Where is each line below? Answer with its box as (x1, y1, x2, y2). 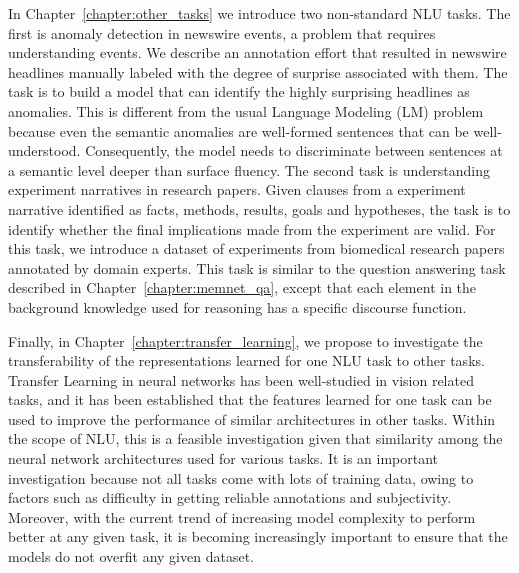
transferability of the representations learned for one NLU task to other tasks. (8, 350, 485, 371)
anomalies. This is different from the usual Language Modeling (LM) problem (8, 100, 484, 121)
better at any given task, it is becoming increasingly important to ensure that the (8, 526, 508, 547)
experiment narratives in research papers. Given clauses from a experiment (8, 179, 466, 200)
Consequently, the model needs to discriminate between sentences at (85, 140, 503, 161)
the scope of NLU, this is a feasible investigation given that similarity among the (8, 428, 503, 449)
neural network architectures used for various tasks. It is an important (8, 448, 439, 469)
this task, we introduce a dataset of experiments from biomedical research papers (8, 238, 505, 259)
